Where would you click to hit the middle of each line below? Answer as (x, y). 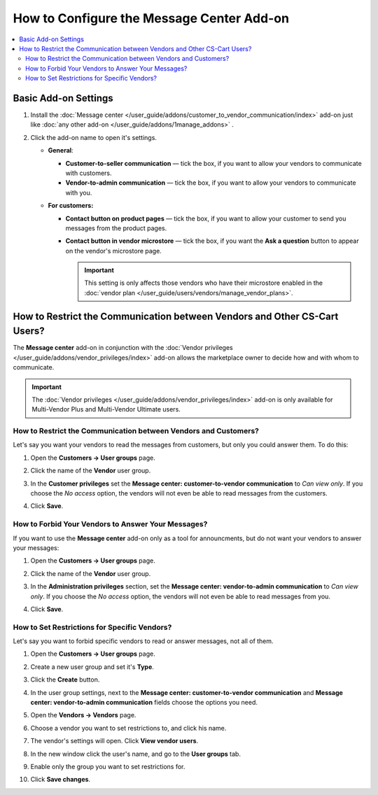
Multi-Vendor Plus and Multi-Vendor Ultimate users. (106, 409)
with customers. (89, 173)
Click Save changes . (61, 780)
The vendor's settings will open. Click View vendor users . (114, 741)
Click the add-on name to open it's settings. (94, 137)
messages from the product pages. (116, 228)
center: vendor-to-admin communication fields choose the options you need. (144, 702)
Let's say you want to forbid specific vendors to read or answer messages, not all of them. (143, 641)
